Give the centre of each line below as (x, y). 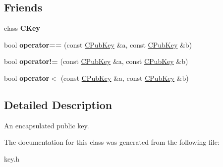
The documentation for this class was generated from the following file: (112, 142)
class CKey (22, 28)
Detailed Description (58, 104)
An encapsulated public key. (47, 125)
